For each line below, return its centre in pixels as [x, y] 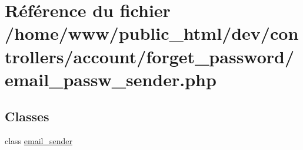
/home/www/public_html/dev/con [152, 33]
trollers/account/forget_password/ [150, 56]
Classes [27, 116]
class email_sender [39, 141]
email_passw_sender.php [111, 79]
